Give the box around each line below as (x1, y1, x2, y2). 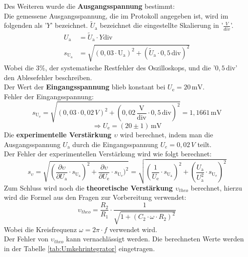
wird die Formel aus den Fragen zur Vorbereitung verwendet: (4, 192, 186, 202)
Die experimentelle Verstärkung (4, 129, 112, 139)
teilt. (197, 139, 212, 149)
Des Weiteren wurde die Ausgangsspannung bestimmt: (4, 1, 175, 11)
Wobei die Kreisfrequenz (4, 224, 77, 234)
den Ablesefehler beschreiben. (4, 72, 92, 82)
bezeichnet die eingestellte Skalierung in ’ (100, 20, 224, 30)
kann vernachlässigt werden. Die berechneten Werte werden (66, 234, 244, 244)
